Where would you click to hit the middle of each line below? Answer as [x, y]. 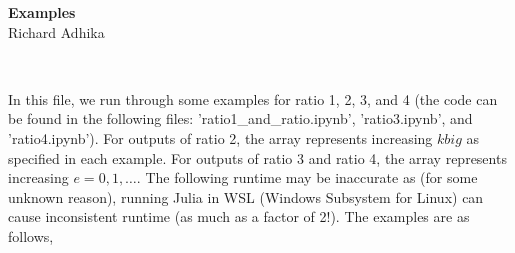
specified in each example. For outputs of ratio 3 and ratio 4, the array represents [257, 157]
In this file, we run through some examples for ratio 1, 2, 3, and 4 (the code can [253, 98]
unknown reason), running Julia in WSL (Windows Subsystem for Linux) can [246, 196]
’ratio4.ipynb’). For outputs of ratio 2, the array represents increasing [220, 137]
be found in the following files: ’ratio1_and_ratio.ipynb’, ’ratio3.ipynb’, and [240, 118]
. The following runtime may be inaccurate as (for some [307, 177]
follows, [31, 235]
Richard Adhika [56, 31]
